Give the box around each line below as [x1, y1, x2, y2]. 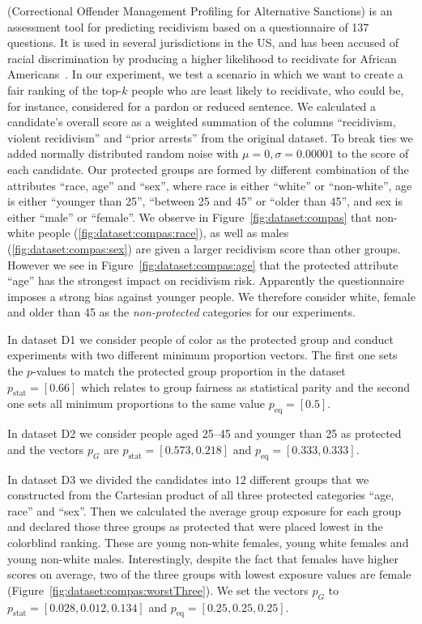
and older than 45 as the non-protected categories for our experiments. [7, 304, 356, 320]
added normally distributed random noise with [7, 145, 239, 162]
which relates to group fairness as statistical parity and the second [81, 378, 410, 395]
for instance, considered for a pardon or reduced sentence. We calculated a [7, 97, 377, 114]
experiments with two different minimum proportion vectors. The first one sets [7, 346, 398, 363]
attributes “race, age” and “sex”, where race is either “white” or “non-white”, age [7, 176, 412, 193]
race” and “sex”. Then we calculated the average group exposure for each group [7, 502, 402, 519]
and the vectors [7, 440, 84, 457]
